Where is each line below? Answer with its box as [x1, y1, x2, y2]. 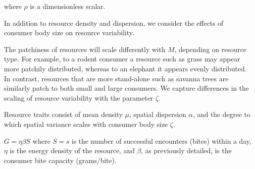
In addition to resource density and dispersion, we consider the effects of [4, 17, 223, 28]
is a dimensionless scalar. [30, 1, 105, 11]
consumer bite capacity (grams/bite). [4, 155, 117, 165]
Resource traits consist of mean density [4, 109, 123, 119]
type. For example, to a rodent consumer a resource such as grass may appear [4, 54, 240, 64]
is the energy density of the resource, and [9, 145, 135, 156]
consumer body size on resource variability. [4, 27, 134, 38]
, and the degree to [193, 109, 251, 119]
